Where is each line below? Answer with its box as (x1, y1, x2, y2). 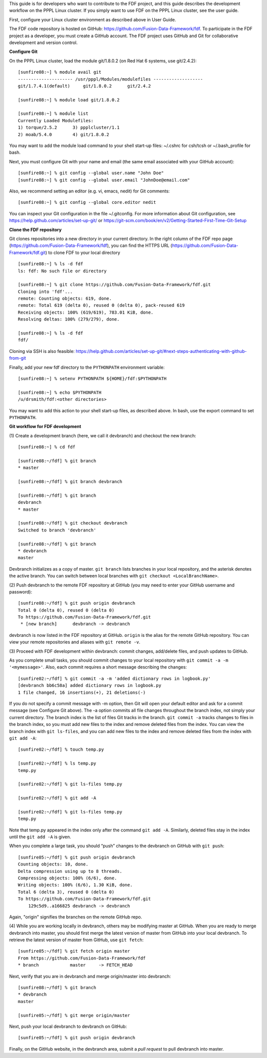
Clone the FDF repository (9, 227, 62, 233)
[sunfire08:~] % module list (18, 111, 89, 116)
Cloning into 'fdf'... (18, 289, 73, 294)
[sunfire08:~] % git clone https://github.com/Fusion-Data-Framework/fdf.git (18, 282, 211, 288)
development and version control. (9, 40, 78, 46)
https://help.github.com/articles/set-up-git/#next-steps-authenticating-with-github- (76, 348, 247, 354)
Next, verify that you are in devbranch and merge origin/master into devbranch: (9, 973, 171, 979)
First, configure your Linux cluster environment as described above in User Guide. (9, 16, 177, 22)
